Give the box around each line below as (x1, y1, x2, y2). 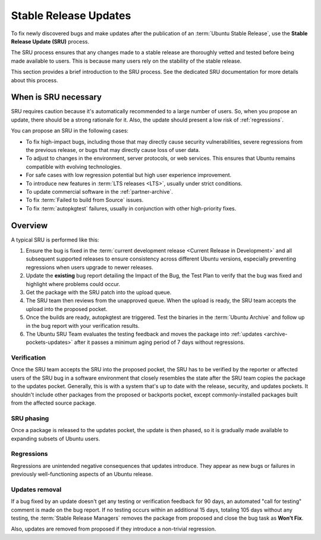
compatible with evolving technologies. (26, 163, 122, 170)
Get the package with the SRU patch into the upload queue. (26, 288, 172, 296)
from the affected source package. (11, 399, 96, 406)
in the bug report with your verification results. (26, 322, 140, 329)
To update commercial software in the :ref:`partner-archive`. (26, 188, 174, 195)
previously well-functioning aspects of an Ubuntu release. (11, 471, 153, 478)
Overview (11, 221, 48, 231)
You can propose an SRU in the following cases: (11, 127, 129, 134)
